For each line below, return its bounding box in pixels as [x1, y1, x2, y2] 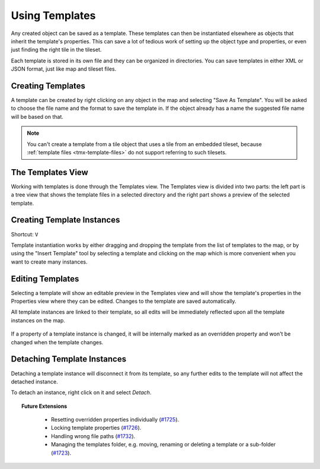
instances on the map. [11, 316, 65, 324]
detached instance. [11, 378, 59, 385]
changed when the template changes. [11, 338, 104, 346]
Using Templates [11, 9, 96, 22]
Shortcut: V [11, 230, 39, 237]
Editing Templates [11, 274, 79, 284]
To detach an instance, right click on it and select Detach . [11, 389, 152, 396]
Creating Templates [11, 81, 86, 91]
